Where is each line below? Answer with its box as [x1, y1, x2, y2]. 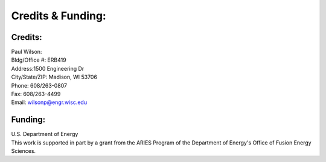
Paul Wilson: [11, 48, 42, 56]
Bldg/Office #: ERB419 [11, 56, 66, 63]
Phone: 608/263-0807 [11, 82, 68, 89]
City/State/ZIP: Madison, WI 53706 [11, 73, 98, 81]
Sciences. [11, 147, 36, 155]
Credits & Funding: [11, 9, 107, 22]
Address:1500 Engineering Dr [11, 65, 85, 72]
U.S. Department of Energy [11, 131, 78, 138]
